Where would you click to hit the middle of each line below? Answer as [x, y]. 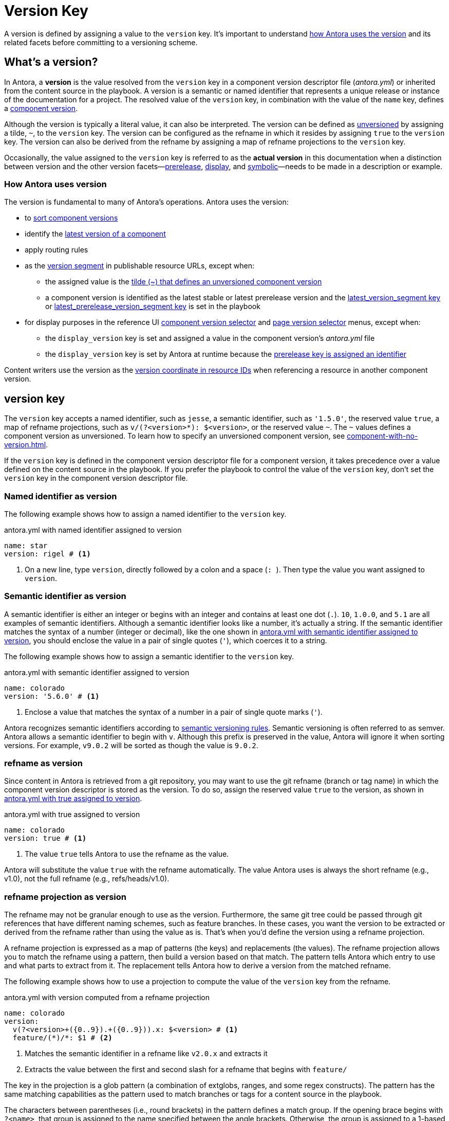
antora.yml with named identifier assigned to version [93, 530]
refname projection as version [65, 897]
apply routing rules [57, 250]
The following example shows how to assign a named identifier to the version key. [145, 514]
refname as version [44, 763]
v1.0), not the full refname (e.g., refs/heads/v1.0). [87, 879]
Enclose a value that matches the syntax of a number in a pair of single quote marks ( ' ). [174, 712]
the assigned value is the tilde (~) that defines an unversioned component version [184, 282]
